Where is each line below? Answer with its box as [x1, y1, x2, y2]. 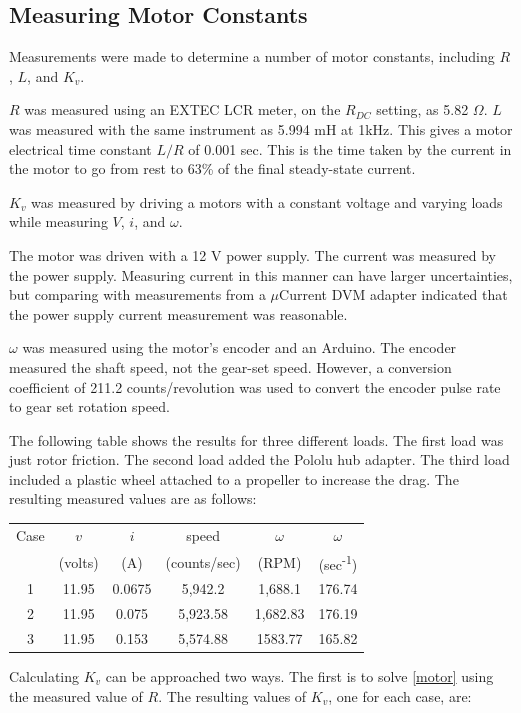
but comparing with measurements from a [9, 284, 266, 305]
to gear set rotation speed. [9, 396, 170, 417]
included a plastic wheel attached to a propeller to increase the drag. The [9, 468, 459, 489]
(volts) [58, 551, 99, 572]
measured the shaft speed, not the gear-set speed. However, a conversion [9, 356, 452, 377]
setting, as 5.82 [376, 99, 469, 120]
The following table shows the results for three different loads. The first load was [9, 429, 504, 450]
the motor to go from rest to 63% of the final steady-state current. [9, 158, 416, 179]
